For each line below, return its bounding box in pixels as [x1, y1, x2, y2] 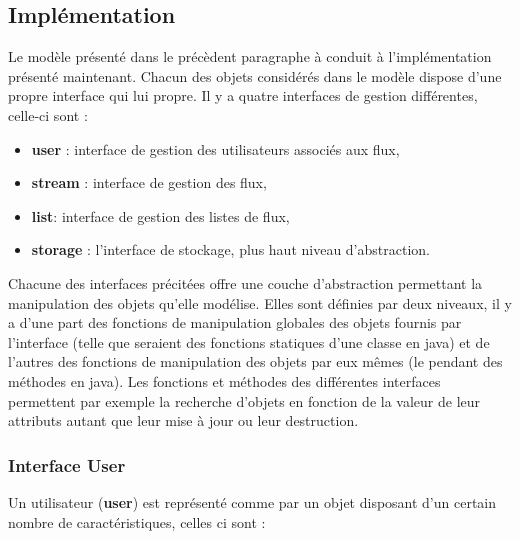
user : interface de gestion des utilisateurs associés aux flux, [31, 138, 400, 159]
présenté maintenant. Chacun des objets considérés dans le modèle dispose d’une [8, 65, 502, 86]
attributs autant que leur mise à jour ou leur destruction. [8, 410, 359, 431]
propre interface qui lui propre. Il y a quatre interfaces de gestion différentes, [8, 85, 478, 106]
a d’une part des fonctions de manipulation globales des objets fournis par [8, 312, 462, 333]
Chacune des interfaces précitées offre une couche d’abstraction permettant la [8, 272, 483, 293]
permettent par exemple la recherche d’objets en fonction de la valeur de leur [8, 390, 481, 411]
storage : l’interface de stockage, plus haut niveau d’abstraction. [31, 239, 430, 260]
